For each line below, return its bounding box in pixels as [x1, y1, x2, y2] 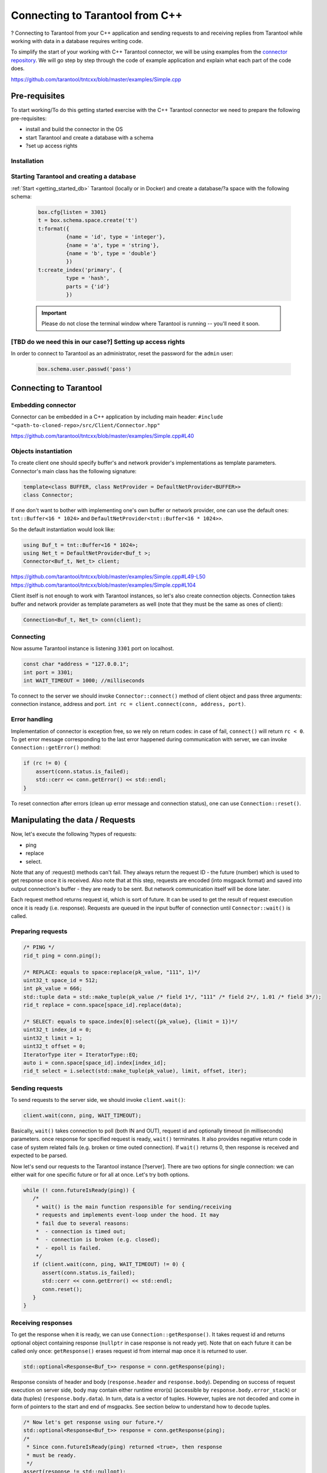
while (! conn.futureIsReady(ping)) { [23, 1187, 136, 1193]
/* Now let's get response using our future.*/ [23, 1419, 163, 1426]
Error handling [11, 715, 53, 724]
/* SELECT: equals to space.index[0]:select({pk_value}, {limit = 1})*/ [23, 1018, 238, 1025]
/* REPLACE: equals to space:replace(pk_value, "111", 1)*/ [23, 969, 201, 975]
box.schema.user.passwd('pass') [38, 366, 132, 372]
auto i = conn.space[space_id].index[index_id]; [23, 1059, 167, 1066]
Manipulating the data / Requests [11, 815, 136, 825]
